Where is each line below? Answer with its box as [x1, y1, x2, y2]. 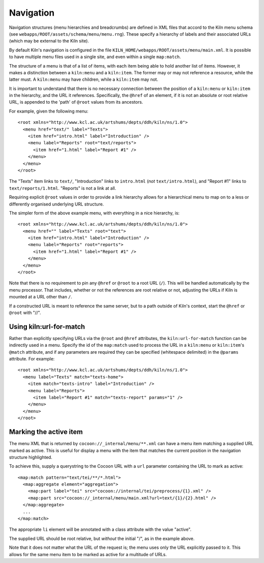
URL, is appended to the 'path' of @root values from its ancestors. [9, 99, 143, 105]
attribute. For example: [9, 356, 55, 362]
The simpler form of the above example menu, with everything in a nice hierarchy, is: [9, 210, 180, 216]
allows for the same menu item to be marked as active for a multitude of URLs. [9, 551, 167, 557]
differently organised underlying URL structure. [9, 201, 104, 207]
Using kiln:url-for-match [9, 322, 85, 331]
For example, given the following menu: [9, 108, 88, 114]
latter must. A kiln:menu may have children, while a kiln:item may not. [9, 76, 158, 83]
